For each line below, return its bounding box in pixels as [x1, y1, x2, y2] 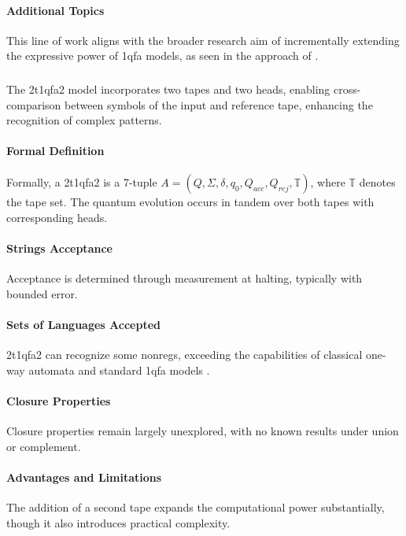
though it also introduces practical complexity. [6, 515, 231, 531]
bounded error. [6, 286, 78, 302]
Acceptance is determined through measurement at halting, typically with [6, 270, 363, 286]
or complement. [6, 438, 81, 455]
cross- [334, 80, 361, 97]
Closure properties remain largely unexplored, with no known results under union [6, 423, 399, 439]
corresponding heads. [6, 209, 108, 226]
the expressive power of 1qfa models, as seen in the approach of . [6, 47, 319, 64]
